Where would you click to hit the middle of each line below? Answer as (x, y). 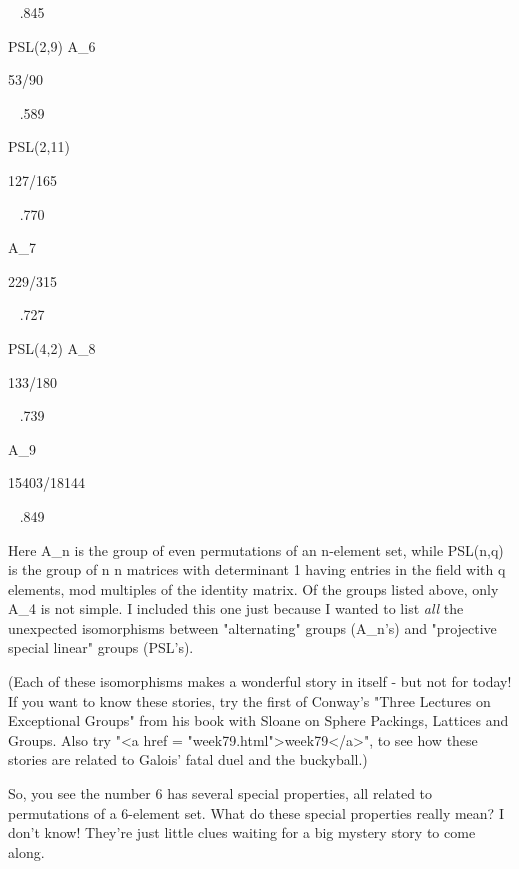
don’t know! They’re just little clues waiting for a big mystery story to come (242, 832)
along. (26, 851)
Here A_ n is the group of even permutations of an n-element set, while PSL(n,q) (256, 549)
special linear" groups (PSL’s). (101, 647)
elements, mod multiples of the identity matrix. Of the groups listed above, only (253, 588)
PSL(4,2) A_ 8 (52, 347)
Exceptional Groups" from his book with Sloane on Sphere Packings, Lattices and (258, 720)
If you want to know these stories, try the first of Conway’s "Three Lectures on (249, 700)
